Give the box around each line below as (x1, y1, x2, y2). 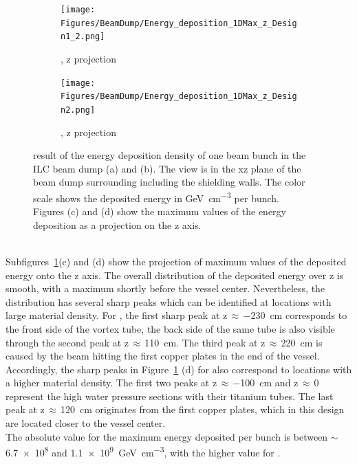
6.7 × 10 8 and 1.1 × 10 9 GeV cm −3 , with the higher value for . (6, 443, 281, 459)
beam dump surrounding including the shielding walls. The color (33, 175, 305, 189)
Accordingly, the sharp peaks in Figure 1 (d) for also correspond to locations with (6, 362, 352, 376)
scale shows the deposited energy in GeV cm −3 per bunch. (33, 188, 279, 205)
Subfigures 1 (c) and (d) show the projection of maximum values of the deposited (6, 254, 347, 268)
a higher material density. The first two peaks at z (6, 375, 217, 390)
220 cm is (281, 335, 323, 349)
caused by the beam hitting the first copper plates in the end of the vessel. (6, 349, 320, 363)
